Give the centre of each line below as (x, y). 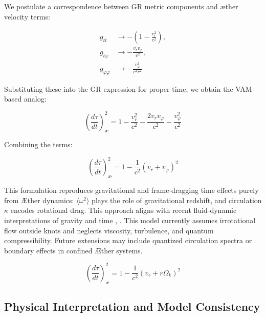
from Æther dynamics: (39, 200)
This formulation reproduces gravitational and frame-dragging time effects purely (131, 190)
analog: (35, 99)
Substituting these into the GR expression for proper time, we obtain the (119, 88)
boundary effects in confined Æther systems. (73, 250)
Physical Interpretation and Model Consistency (132, 306)
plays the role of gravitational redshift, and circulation (177, 200)
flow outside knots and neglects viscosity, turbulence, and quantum (109, 230)
